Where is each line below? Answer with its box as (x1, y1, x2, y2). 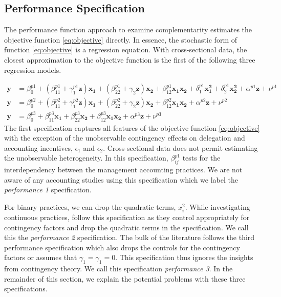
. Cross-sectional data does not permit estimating (103, 142, 258, 153)
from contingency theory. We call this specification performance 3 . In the (4, 263, 233, 274)
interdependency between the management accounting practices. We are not (4, 164, 243, 175)
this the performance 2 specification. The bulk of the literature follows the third (4, 232, 255, 243)
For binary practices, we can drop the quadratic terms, (4, 201, 176, 212)
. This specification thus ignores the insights (115, 252, 253, 263)
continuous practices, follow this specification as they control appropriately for (4, 212, 250, 223)
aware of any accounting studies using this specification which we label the (4, 174, 238, 185)
